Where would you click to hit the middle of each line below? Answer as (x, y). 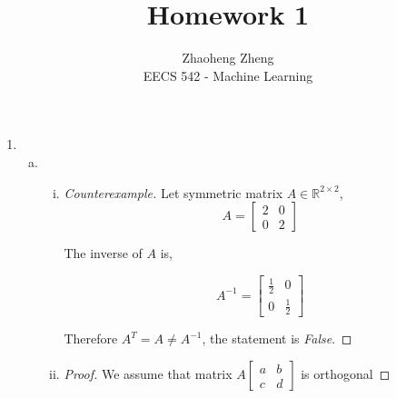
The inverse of (103, 253)
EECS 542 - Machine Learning (228, 75)
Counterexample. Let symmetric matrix (173, 192)
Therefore (91, 338)
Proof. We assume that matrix (148, 374)
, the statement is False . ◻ (277, 338)
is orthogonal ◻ (346, 374)
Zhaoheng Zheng (228, 58)
